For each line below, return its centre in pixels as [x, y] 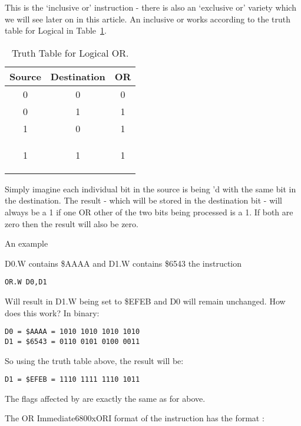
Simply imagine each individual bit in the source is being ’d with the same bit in [150, 189]
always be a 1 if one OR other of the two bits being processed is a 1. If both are [149, 212]
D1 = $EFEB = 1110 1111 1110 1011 [72, 380]
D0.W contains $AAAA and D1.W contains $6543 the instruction [123, 263]
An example [27, 243]
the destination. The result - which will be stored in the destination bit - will [143, 200]
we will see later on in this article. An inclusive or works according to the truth [148, 19]
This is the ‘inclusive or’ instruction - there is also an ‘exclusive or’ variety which [150, 7]
